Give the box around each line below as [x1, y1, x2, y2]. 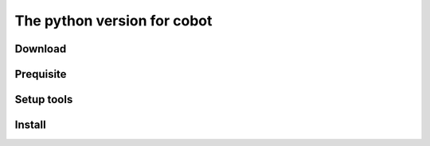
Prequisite [14, 67, 67, 81]
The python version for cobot [14, 12, 213, 29]
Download [14, 42, 67, 56]
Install [14, 118, 47, 132]
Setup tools [14, 93, 73, 106]
